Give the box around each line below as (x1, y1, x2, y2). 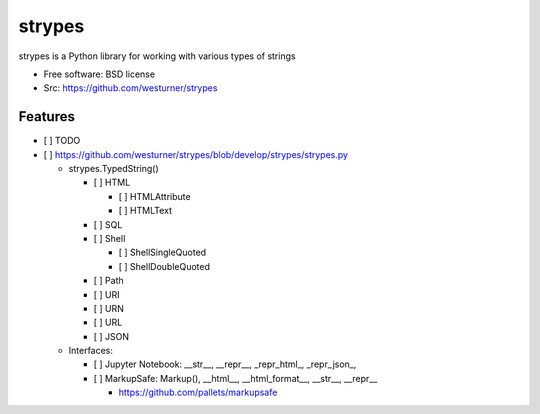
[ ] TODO (43, 135, 81, 147)
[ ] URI (93, 288, 120, 300)
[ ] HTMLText (118, 205, 173, 217)
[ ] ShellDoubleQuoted (118, 260, 210, 272)
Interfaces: (68, 345, 114, 357)
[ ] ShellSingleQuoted (118, 246, 207, 259)
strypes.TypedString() (68, 163, 159, 175)
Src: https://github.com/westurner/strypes (43, 82, 218, 94)
